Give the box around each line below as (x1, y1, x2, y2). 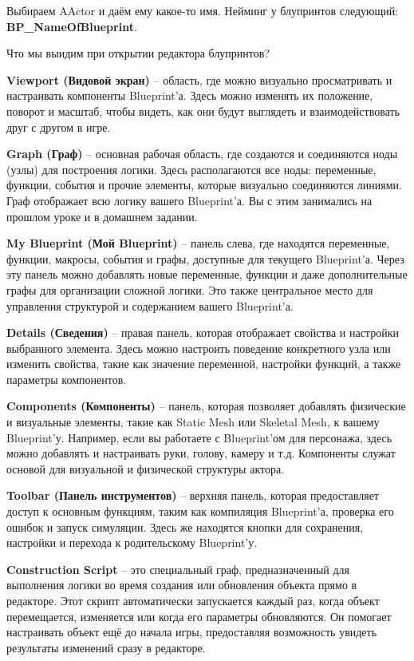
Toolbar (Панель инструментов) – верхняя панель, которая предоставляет (6, 487, 379, 504)
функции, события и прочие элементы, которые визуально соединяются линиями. (6, 176, 402, 193)
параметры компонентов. (6, 370, 127, 387)
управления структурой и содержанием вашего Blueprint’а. (6, 297, 294, 314)
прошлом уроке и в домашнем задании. (6, 208, 198, 224)
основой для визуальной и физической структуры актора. (6, 460, 285, 477)
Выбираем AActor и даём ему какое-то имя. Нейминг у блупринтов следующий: (6, 2, 399, 18)
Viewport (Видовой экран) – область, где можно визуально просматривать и (6, 71, 392, 88)
